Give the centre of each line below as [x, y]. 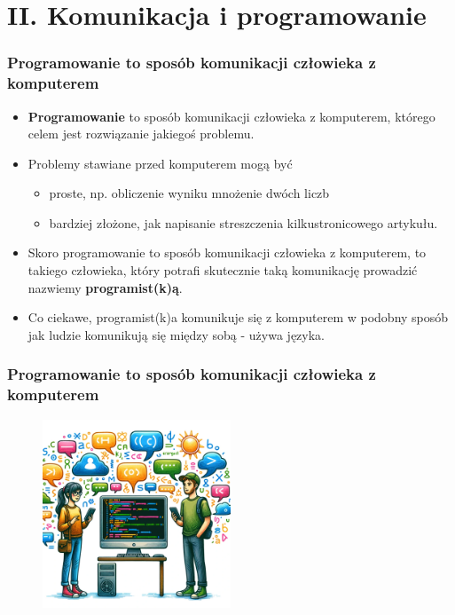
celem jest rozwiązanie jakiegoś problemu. [141, 134]
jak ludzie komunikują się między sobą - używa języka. [176, 334]
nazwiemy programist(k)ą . [105, 287]
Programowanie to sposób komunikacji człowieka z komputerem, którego [231, 116]
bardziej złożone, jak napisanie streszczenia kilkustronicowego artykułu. [243, 222]
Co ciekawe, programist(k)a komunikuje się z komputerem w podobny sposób [238, 317]
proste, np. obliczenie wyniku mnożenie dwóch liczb [189, 193]
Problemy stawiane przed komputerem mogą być [160, 163]
